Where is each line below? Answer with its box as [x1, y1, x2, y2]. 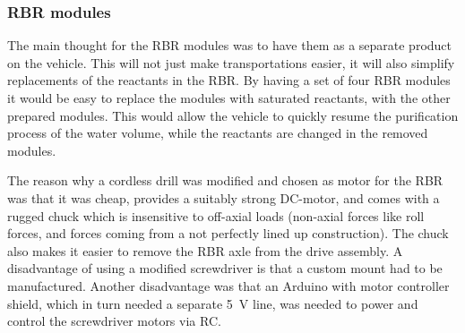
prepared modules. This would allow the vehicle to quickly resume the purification [7, 106, 459, 124]
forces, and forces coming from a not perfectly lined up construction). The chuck [7, 224, 449, 243]
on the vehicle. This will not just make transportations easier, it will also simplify [7, 53, 455, 72]
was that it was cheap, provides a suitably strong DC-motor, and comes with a [7, 188, 440, 207]
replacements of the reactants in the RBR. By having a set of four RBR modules [7, 71, 451, 90]
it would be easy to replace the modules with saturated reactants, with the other [7, 89, 451, 107]
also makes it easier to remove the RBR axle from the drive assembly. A [7, 241, 403, 260]
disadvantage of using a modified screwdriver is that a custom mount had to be [7, 259, 443, 277]
